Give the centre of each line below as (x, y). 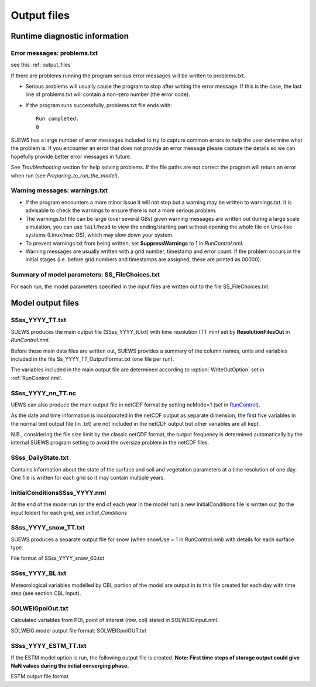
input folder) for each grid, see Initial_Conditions (69, 512)
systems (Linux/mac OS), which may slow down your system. (99, 235)
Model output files (45, 303)
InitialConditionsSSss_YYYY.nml (59, 493)
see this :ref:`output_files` (42, 65)
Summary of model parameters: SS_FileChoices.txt (85, 275)
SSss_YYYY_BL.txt (39, 573)
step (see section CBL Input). (46, 593)
